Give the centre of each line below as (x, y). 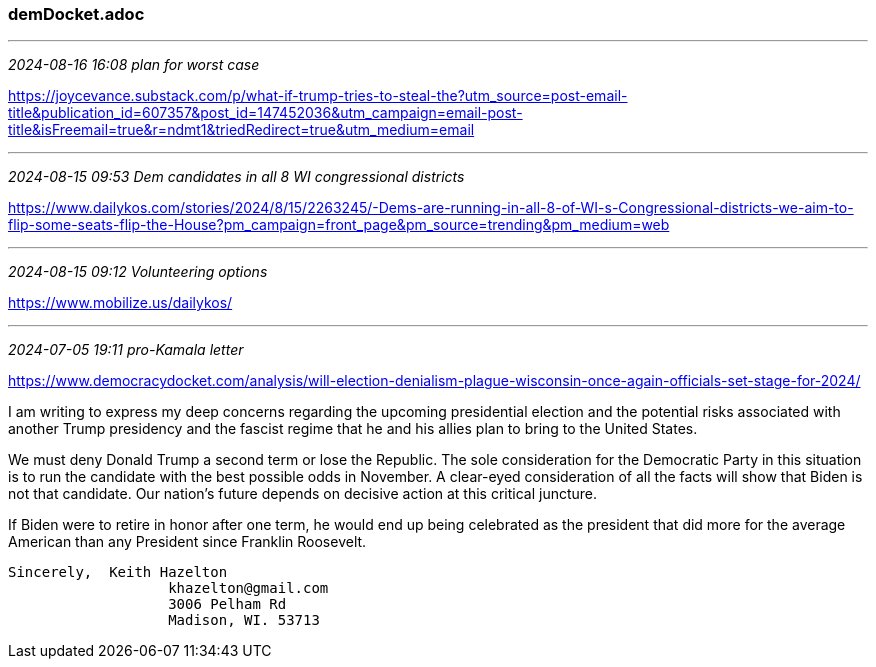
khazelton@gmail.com (248, 588)
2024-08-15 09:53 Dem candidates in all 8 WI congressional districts (236, 177)
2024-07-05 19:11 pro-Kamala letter (126, 350)
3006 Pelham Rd (227, 604)
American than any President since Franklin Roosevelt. (187, 542)
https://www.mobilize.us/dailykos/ (120, 303)
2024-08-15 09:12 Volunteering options (138, 272)
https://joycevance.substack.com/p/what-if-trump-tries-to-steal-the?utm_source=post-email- (318, 96)
